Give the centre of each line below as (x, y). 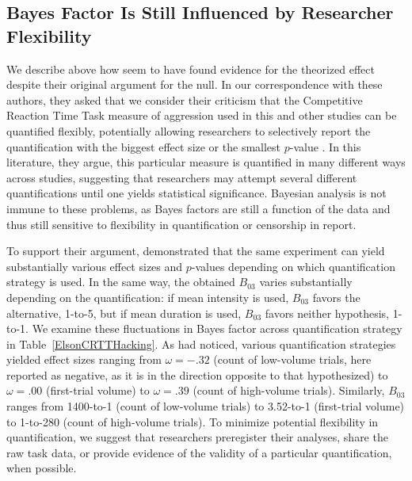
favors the (336, 297)
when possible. (42, 468)
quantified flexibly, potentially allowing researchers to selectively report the (189, 130)
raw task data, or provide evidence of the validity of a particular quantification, (199, 452)
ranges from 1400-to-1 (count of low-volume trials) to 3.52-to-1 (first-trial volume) (206, 406)
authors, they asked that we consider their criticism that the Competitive (185, 99)
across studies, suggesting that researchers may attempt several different (182, 177)
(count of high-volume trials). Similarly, (289, 390)
